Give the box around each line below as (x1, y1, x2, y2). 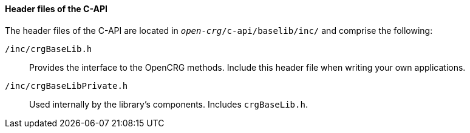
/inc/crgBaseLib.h (5, 44, 92, 54)
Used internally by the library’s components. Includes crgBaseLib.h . (29, 99, 308, 109)
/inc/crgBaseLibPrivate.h (5, 80, 128, 91)
